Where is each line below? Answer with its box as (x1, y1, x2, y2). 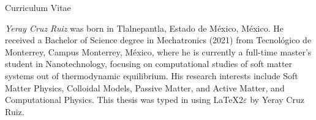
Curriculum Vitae (5, 1, 71, 13)
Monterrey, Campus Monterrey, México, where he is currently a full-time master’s (5, 45, 312, 58)
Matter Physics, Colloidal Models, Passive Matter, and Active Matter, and (5, 81, 285, 94)
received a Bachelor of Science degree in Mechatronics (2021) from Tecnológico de (5, 34, 312, 46)
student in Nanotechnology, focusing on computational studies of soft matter (5, 57, 293, 70)
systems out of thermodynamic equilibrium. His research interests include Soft (5, 69, 298, 82)
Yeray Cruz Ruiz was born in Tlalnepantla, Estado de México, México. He (5, 21, 284, 34)
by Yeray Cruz (250, 93, 304, 106)
